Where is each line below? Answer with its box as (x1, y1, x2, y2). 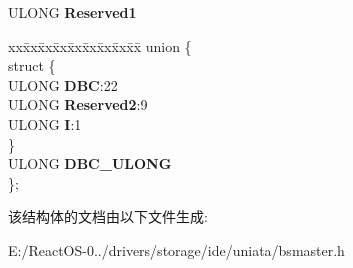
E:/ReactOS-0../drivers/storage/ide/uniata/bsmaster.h (8, 239, 345, 260)
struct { (8, 55, 56, 76)
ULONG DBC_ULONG (8, 153, 172, 174)
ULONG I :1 (8, 113, 82, 134)
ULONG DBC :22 (8, 74, 118, 95)
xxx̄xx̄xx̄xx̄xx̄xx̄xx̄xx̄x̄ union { (8, 35, 192, 56)
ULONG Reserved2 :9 (8, 94, 148, 115)
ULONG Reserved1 (8, 2, 137, 22)
